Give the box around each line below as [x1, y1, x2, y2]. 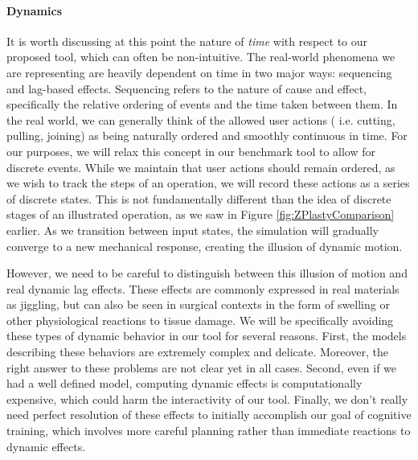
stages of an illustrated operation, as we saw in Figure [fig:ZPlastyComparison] [6, 206, 395, 223]
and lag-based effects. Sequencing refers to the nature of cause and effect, [6, 80, 367, 97]
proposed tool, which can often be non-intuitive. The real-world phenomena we [6, 48, 395, 65]
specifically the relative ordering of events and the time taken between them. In [6, 96, 398, 113]
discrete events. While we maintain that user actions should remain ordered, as [6, 158, 395, 175]
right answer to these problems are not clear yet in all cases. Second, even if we [6, 359, 397, 376]
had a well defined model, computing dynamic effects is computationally [6, 375, 363, 392]
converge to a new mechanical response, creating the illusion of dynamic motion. [6, 237, 403, 254]
